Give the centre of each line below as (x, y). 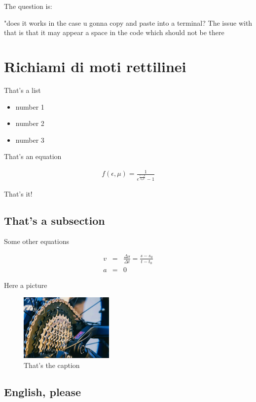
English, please (42, 391)
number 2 (30, 123)
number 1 (30, 106)
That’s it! (18, 193)
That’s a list (22, 90)
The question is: (28, 6)
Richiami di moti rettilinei (95, 66)
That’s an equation (33, 156)
